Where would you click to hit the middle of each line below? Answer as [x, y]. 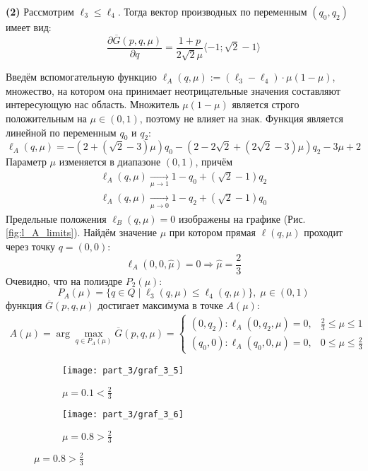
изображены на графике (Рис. [242, 218]
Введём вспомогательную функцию [81, 77]
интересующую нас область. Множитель [93, 104]
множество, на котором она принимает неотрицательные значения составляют [173, 90]
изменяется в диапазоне [110, 162]
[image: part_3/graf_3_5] [123, 371]
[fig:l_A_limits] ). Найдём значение [81, 232]
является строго [266, 104]
